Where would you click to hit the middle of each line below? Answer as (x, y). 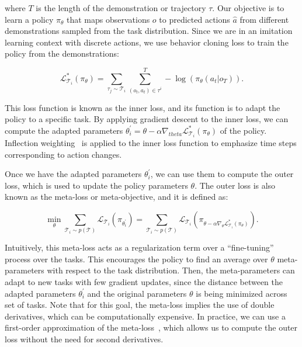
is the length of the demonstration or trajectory (121, 8)
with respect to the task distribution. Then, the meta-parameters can (171, 270)
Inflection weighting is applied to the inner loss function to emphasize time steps (151, 142)
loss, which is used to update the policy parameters (96, 185)
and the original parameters (137, 293)
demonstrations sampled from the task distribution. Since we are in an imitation (149, 31)
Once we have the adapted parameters (73, 174)
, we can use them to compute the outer (222, 174)
